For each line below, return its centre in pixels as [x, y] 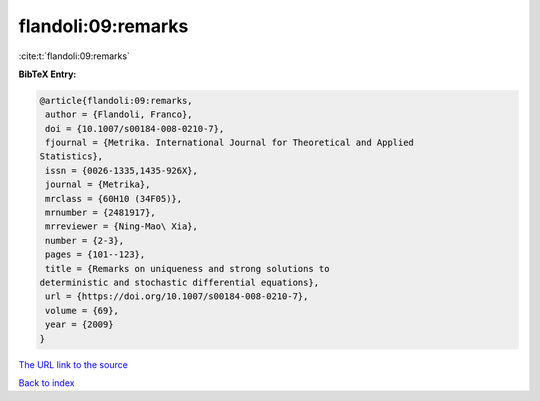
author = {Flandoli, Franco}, [119, 114]
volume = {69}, [82, 310]
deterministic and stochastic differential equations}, [179, 282]
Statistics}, [71, 156]
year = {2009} [79, 324]
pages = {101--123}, [95, 254]
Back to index [46, 382]
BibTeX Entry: [47, 74]
